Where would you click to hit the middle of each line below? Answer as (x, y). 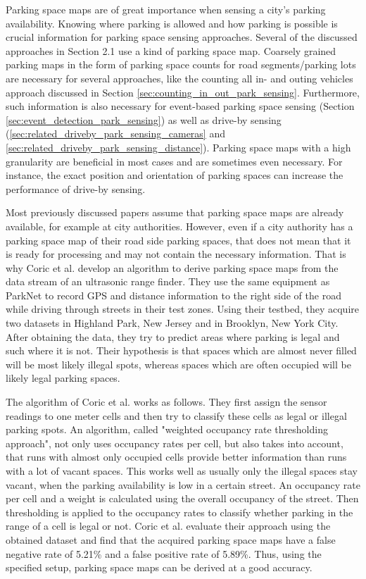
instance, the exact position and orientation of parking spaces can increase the (175, 175)
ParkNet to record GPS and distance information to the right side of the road (173, 295)
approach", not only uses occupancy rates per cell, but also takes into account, (175, 443)
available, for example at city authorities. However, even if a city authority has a (179, 226)
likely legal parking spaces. (63, 378)
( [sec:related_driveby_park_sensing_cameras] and (115, 133)
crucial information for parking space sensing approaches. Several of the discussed (182, 37)
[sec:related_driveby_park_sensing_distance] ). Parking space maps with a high (178, 147)
